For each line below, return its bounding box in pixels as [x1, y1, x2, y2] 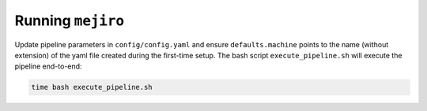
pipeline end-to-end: [14, 61, 82, 71]
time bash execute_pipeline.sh [31, 83, 153, 92]
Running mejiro [14, 12, 125, 29]
